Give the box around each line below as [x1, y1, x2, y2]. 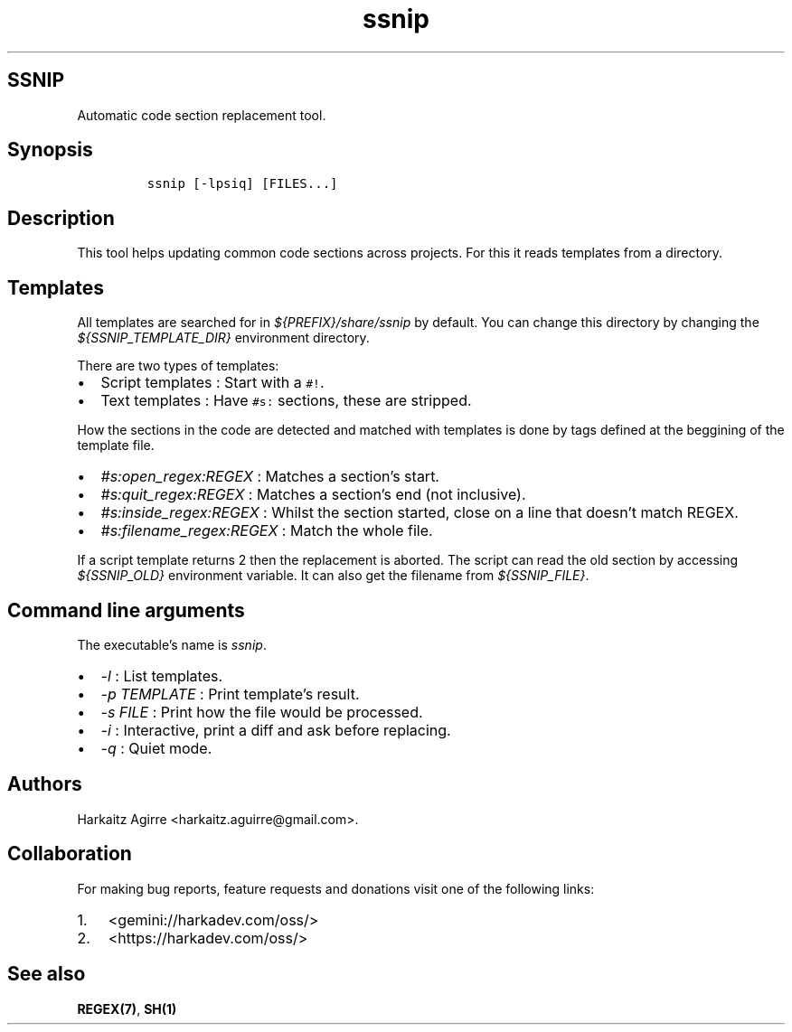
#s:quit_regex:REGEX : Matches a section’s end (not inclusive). [100, 485, 526, 504]
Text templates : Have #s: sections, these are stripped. [100, 391, 472, 410]
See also [7, 962, 86, 986]
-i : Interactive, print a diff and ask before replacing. [100, 720, 451, 739]
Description [7, 206, 115, 230]
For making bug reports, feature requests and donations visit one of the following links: [77, 880, 595, 896]
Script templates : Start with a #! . [100, 373, 325, 392]
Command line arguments [7, 598, 245, 622]
